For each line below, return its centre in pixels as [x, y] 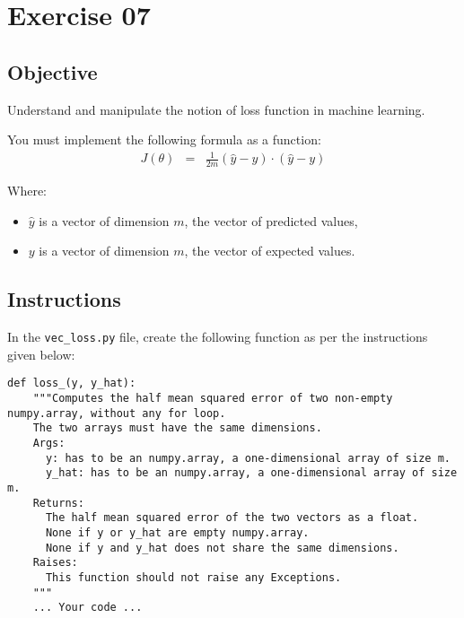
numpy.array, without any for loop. [117, 413]
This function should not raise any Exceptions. [193, 577]
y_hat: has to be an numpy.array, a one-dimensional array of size [251, 473]
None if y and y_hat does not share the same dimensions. [222, 548]
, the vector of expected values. [270, 251]
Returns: [58, 503]
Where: [27, 191]
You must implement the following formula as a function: [164, 139]
